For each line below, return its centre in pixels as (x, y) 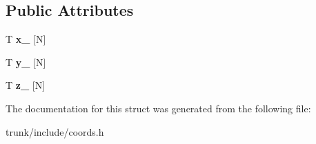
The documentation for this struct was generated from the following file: (158, 108)
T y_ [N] (26, 62)
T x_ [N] (26, 39)
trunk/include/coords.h (55, 131)
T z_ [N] (26, 85)
